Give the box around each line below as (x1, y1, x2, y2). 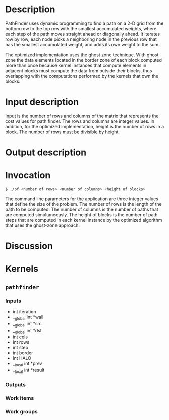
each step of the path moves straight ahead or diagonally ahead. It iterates (5, 31, 160, 37)
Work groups (5, 408, 38, 415)
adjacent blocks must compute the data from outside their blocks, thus (5, 67, 152, 74)
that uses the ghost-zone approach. (5, 222, 80, 228)
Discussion (5, 240, 53, 252)
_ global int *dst (12, 327, 42, 335)
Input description (5, 96, 79, 108)
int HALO (12, 355, 32, 361)
